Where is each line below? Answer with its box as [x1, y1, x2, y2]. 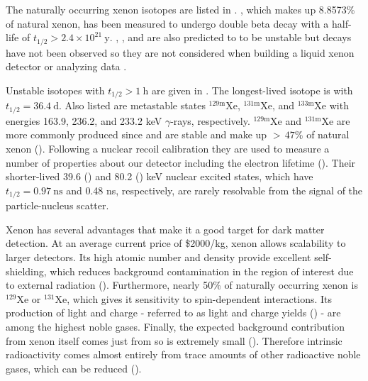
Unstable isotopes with [6, 82, 105, 97]
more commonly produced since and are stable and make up [6, 127, 267, 142]
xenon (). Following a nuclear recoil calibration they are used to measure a [6, 140, 330, 155]
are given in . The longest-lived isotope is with [151, 82, 353, 97]
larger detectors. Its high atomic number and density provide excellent [6, 249, 311, 264]
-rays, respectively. [170, 113, 250, 128]
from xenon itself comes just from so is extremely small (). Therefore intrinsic [6, 333, 342, 348]
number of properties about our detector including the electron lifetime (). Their [6, 155, 356, 170]
